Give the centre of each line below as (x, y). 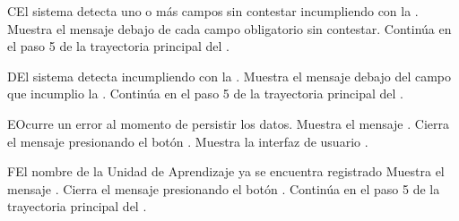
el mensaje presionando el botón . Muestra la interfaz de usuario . (188, 141)
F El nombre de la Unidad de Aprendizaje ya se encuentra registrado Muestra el (226, 171)
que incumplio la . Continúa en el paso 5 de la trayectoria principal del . (205, 93)
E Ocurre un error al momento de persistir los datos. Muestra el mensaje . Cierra (228, 123)
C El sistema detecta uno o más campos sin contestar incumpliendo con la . (213, 11)
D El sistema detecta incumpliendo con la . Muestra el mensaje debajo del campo (229, 76)
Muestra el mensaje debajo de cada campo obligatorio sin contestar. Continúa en (229, 28)
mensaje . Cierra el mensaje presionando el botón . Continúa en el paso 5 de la (224, 188)
